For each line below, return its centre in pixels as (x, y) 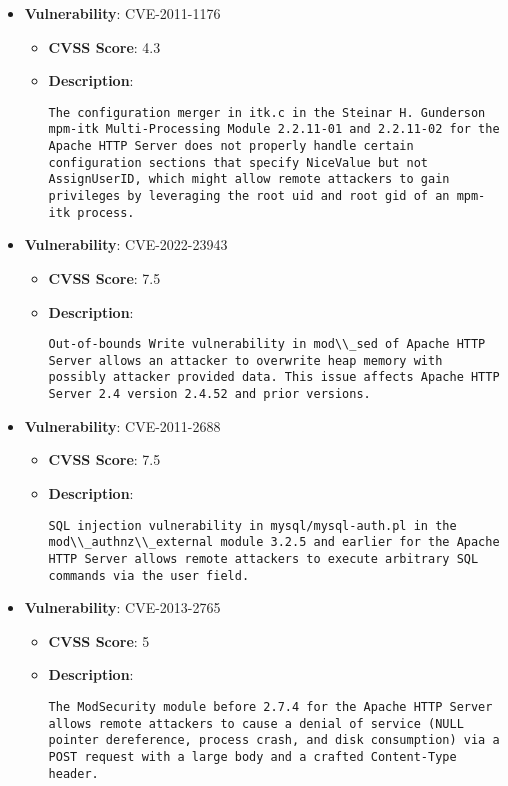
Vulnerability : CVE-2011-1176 (122, 13)
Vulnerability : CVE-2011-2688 (122, 425)
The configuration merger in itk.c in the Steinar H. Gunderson (267, 112)
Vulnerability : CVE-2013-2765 (122, 607)
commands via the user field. (149, 575)
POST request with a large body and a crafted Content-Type (252, 756)
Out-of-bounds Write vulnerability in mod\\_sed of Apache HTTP (267, 344)
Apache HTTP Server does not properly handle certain (231, 146)
